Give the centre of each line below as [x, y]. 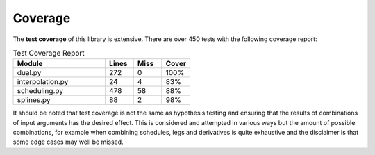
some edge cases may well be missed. [68, 142]
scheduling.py [40, 91]
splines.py [34, 100]
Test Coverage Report [49, 54]
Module [30, 64]
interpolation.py [43, 82]
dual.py [29, 73]
